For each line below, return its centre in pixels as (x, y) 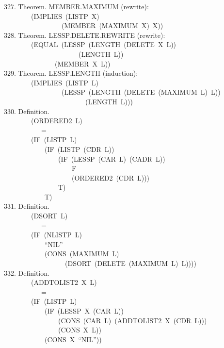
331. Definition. (27, 206)
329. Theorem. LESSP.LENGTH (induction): (71, 73)
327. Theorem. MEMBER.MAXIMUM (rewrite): (76, 6)
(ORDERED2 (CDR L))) (111, 177)
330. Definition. (27, 111)
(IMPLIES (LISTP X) (65, 16)
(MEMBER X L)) (82, 63)
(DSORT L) (49, 216)
